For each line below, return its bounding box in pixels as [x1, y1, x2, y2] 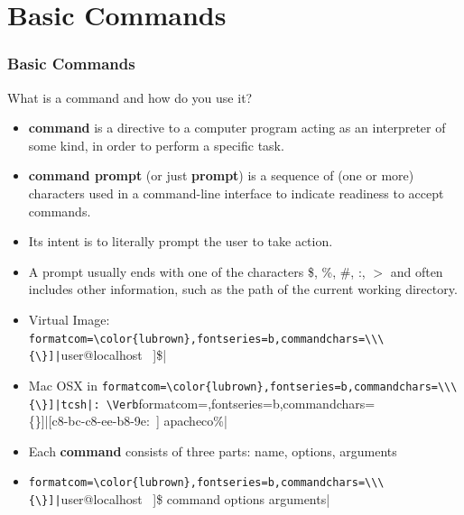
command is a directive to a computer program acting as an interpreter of [28, 118, 446, 137]
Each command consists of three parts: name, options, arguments [28, 441, 397, 460]
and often [390, 262, 443, 280]
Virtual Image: [28, 309, 110, 328]
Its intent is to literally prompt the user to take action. [28, 232, 333, 251]
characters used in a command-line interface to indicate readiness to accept [28, 183, 444, 202]
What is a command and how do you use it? [7, 87, 253, 106]
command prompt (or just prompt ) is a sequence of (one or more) [28, 166, 414, 185]
